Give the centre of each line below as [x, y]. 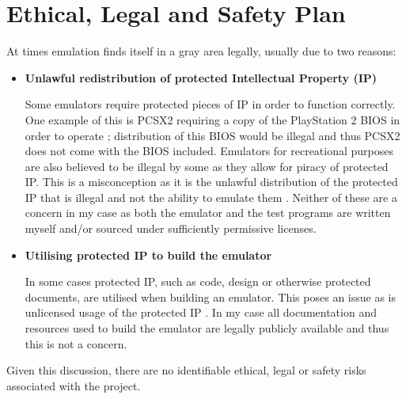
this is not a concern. [76, 343]
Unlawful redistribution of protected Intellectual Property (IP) [201, 77]
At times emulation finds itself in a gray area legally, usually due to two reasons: [201, 51]
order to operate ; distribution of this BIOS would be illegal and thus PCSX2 [212, 135]
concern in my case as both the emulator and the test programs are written [208, 213]
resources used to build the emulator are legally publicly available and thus [207, 328]
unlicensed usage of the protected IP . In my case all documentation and [201, 312]
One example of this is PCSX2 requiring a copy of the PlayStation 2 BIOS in [212, 119]
